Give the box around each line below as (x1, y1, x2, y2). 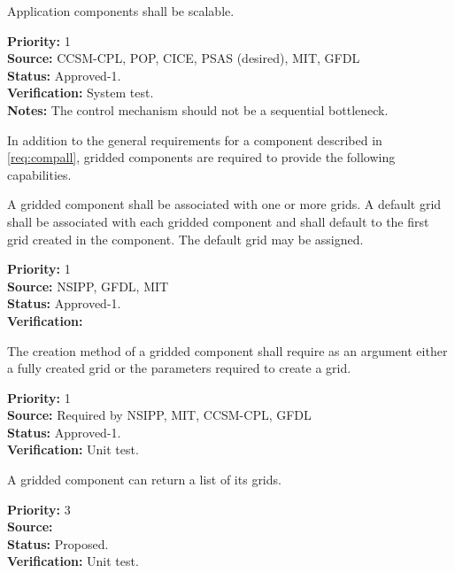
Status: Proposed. (7, 534, 109, 553)
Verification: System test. (7, 83, 154, 102)
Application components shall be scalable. (7, 2, 235, 19)
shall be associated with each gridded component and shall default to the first (7, 212, 429, 230)
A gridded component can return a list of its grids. (7, 470, 281, 489)
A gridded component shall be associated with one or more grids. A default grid (7, 195, 442, 213)
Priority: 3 (7, 499, 71, 518)
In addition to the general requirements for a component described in (7, 130, 382, 149)
